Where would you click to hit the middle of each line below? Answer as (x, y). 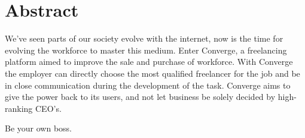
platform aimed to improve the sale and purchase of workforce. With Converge (149, 62)
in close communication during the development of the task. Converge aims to (148, 85)
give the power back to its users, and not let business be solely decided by (140, 97)
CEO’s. (48, 108)
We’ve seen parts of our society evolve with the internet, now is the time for (144, 38)
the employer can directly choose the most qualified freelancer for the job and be (152, 73)
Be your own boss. (38, 128)
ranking (19, 108)
